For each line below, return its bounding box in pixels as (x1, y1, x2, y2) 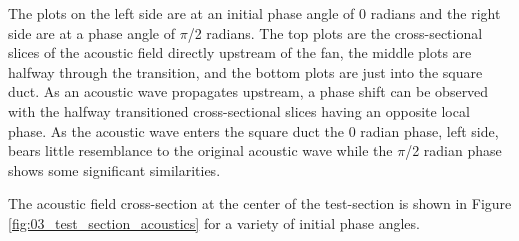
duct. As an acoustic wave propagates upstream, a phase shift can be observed (8, 81, 489, 102)
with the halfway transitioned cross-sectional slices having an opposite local (8, 100, 470, 121)
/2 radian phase (405, 140, 502, 161)
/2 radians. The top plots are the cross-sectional (187, 22, 483, 43)
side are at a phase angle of (8, 22, 176, 43)
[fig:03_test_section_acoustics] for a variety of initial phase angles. (8, 212, 420, 233)
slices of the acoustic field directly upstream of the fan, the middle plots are (8, 42, 472, 63)
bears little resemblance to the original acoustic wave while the (8, 140, 393, 161)
